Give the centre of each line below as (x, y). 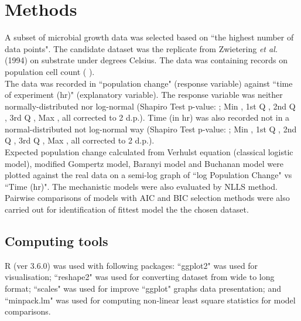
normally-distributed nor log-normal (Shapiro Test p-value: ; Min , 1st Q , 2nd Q (150, 106)
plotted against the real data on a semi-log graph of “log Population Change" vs (148, 175)
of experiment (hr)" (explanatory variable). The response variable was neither (144, 95)
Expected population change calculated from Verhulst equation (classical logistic (149, 152)
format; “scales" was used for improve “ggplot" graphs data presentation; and (143, 288)
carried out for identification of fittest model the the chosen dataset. (127, 209)
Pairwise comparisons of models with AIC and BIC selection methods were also (147, 198)
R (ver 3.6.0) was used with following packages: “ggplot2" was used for (131, 265)
